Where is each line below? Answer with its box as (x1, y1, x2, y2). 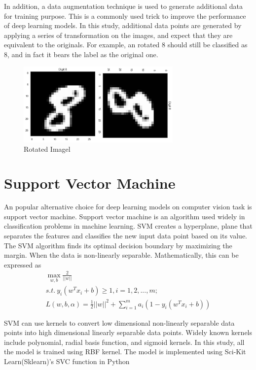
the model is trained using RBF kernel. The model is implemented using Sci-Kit (4, 346, 246, 357)
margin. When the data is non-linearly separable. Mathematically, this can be (4, 250, 239, 260)
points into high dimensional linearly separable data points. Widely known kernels (4, 327, 253, 337)
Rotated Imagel (24, 144, 71, 154)
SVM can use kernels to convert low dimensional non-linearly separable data (4, 317, 235, 328)
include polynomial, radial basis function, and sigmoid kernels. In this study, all (4, 336, 245, 347)
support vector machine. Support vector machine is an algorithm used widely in (4, 211, 245, 221)
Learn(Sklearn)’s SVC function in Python (4, 356, 130, 367)
